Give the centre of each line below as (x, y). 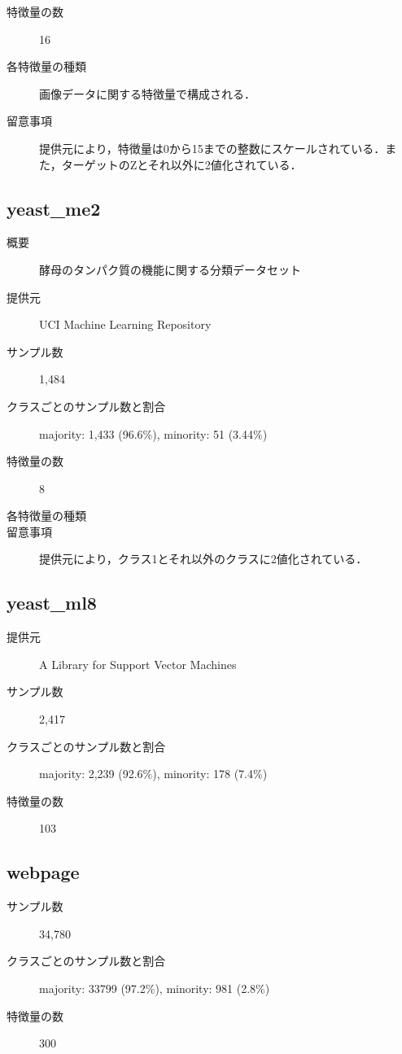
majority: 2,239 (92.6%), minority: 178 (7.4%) (153, 774)
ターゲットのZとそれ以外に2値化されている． (181, 164)
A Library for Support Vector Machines (138, 664)
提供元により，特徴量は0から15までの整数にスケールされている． (212, 148)
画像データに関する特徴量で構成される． (147, 93)
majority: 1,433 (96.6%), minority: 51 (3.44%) (153, 433)
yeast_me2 (54, 208)
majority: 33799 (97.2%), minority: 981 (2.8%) (155, 988)
